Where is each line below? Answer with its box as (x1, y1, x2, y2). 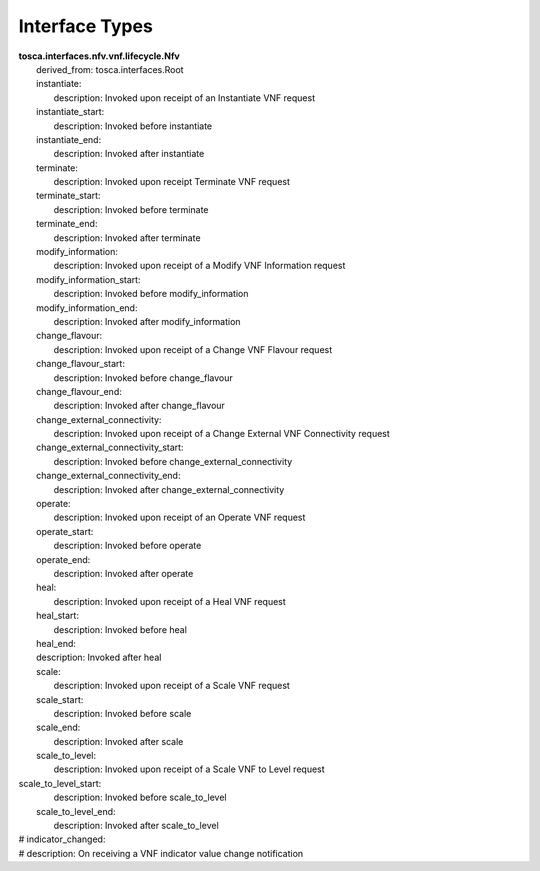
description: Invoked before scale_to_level (53, 791, 227, 804)
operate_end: (36, 553, 91, 565)
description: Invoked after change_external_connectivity (53, 483, 285, 495)
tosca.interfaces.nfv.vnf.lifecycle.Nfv (18, 50, 180, 62)
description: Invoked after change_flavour (53, 400, 225, 412)
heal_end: (36, 637, 77, 649)
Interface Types (18, 15, 154, 37)
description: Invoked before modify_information (53, 288, 249, 300)
